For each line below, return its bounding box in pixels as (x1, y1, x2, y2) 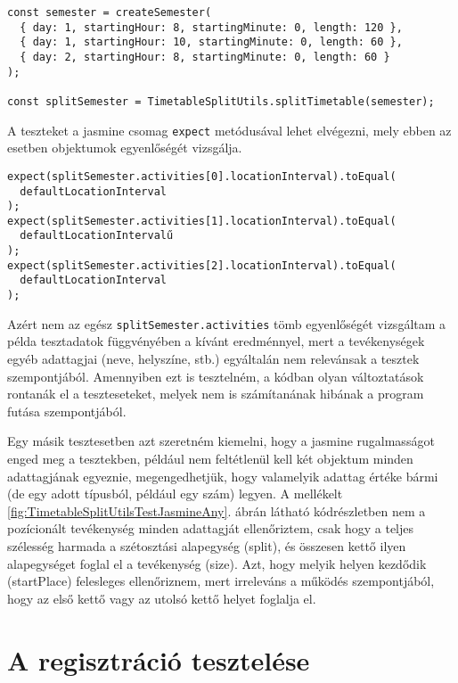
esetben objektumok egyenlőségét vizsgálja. (7, 138, 242, 157)
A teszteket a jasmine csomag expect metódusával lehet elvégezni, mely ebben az (7, 120, 452, 139)
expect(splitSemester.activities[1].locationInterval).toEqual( (7, 214, 397, 227)
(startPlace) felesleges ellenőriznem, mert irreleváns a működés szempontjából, (7, 572, 435, 590)
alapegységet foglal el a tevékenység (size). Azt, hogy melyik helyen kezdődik (7, 554, 427, 572)
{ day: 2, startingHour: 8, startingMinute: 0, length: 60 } (20, 50, 390, 63)
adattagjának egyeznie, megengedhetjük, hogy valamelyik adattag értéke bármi (7, 466, 438, 485)
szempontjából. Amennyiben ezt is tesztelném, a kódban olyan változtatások (7, 366, 424, 385)
